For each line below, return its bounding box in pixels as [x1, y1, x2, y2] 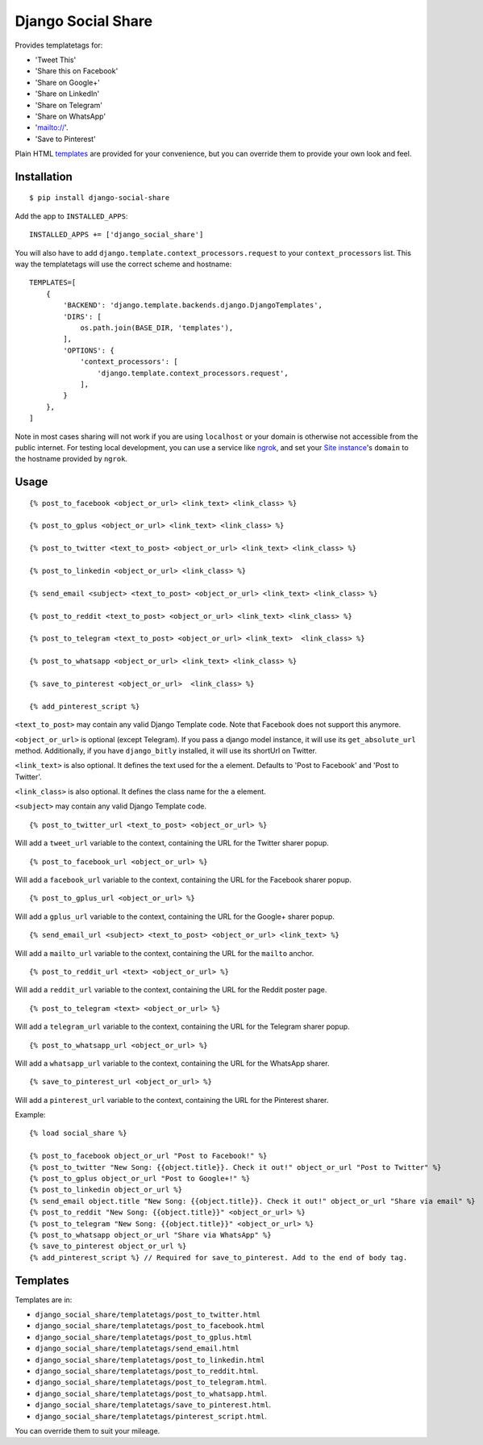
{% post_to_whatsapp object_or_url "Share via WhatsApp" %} [29, 1230, 272, 1239]
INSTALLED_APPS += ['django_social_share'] [29, 230, 204, 240]
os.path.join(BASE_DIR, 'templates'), [80, 323, 234, 332]
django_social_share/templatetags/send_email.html [35, 1344, 239, 1353]
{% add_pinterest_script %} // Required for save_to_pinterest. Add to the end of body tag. [29, 1253, 408, 1262]
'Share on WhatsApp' [35, 111, 106, 121]
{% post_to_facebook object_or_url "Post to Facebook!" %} [29, 1151, 268, 1161]
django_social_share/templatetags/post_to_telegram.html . [35, 1377, 268, 1387]
